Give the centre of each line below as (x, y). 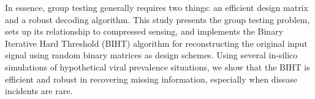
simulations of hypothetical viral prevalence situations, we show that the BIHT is (157, 67)
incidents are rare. (39, 91)
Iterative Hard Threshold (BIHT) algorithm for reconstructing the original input (156, 43)
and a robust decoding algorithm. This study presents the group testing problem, (157, 19)
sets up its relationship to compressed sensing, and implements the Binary (144, 31)
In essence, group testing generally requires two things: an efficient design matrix (157, 7)
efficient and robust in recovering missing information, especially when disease (151, 79)
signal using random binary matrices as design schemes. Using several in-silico (151, 55)
